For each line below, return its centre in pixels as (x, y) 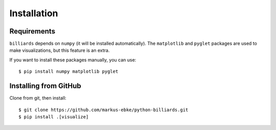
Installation (34, 13)
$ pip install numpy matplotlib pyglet (68, 72)
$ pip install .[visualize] (54, 117)
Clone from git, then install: (38, 98)
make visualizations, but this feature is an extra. (60, 50)
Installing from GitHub (45, 86)
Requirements (32, 31)
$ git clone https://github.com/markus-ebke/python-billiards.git (103, 110)
